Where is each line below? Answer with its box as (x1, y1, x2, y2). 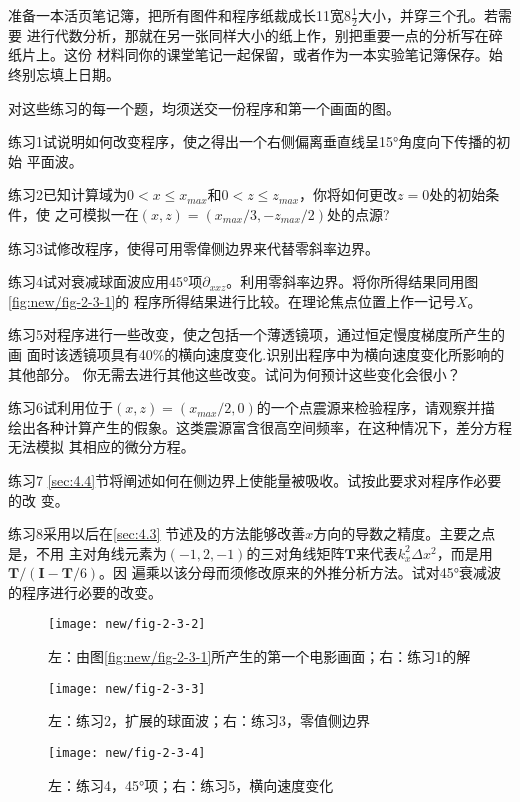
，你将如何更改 (299, 184, 398, 205)
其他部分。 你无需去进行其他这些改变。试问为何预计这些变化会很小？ (8, 363, 461, 384)
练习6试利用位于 (8, 397, 113, 418)
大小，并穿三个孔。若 (357, 5, 498, 25)
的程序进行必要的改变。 (8, 581, 162, 602)
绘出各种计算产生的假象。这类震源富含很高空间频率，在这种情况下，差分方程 (8, 416, 512, 437)
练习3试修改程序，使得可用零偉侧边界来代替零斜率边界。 (8, 237, 379, 258)
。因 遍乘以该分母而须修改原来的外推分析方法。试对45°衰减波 (99, 562, 502, 583)
